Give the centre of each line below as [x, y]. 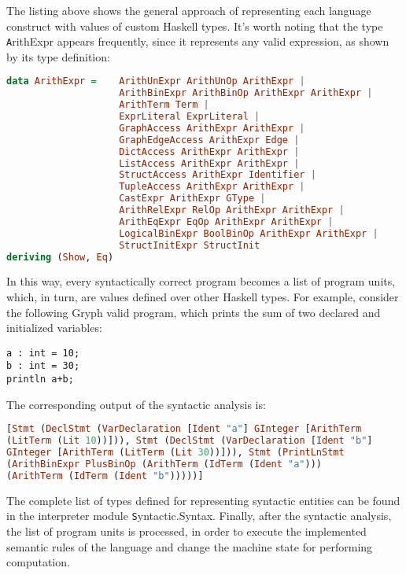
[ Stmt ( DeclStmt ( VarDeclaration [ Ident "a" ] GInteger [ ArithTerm [184, 429]
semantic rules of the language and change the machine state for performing [190, 546]
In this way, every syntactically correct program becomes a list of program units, [201, 281]
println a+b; [40, 380]
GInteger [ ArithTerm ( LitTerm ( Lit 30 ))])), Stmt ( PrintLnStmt [175, 453]
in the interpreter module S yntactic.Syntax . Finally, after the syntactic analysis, [199, 516]
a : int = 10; [43, 353]
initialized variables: [54, 328]
